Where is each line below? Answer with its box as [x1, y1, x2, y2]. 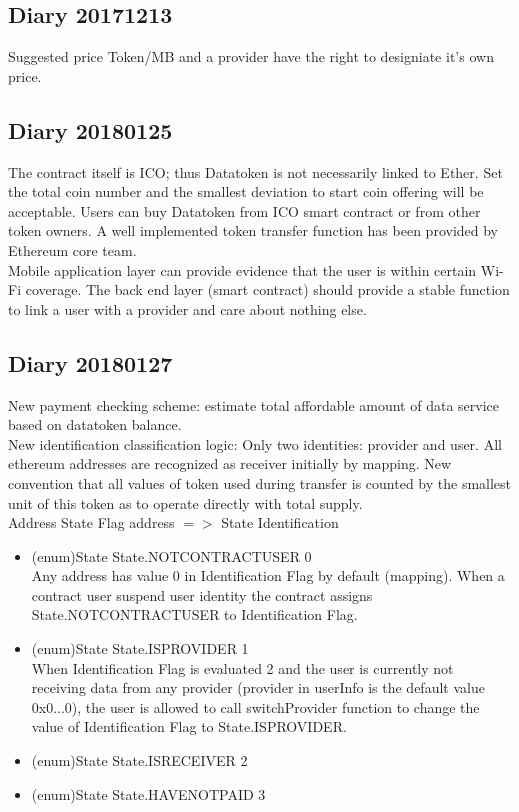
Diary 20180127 [8, 347, 173, 378]
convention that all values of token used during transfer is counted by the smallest [8, 472, 512, 493]
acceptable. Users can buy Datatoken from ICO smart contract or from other [8, 200, 481, 221]
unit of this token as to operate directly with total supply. [8, 492, 363, 513]
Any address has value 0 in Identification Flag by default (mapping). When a [31, 565, 505, 586]
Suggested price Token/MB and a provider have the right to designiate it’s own [8, 46, 494, 67]
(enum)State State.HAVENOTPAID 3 [31, 783, 266, 804]
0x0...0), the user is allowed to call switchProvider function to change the [31, 696, 480, 717]
